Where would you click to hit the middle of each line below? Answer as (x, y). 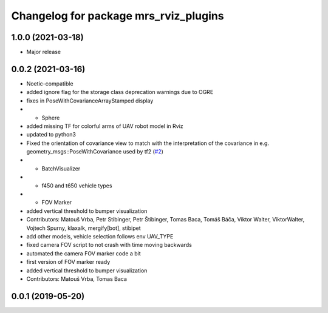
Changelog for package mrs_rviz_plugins (118, 16)
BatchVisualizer (61, 168)
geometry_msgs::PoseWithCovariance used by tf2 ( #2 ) (95, 152)
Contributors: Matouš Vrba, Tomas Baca (77, 278)
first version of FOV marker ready (68, 262)
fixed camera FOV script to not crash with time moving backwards (109, 245)
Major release (43, 52)
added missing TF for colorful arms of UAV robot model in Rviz (105, 126)
